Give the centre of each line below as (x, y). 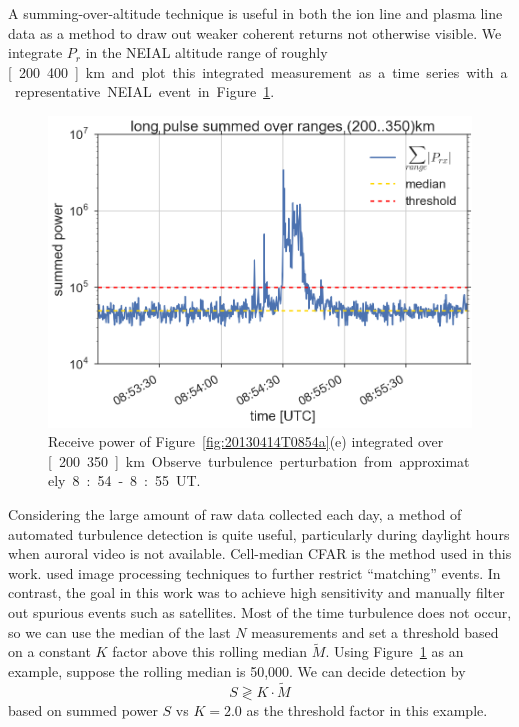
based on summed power (83, 709)
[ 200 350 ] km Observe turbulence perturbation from (220, 460)
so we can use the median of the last (119, 631)
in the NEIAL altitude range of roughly (206, 52)
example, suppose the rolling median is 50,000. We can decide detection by (237, 671)
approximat (434, 460)
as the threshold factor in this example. (367, 709)
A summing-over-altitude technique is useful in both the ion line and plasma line (255, 13)
